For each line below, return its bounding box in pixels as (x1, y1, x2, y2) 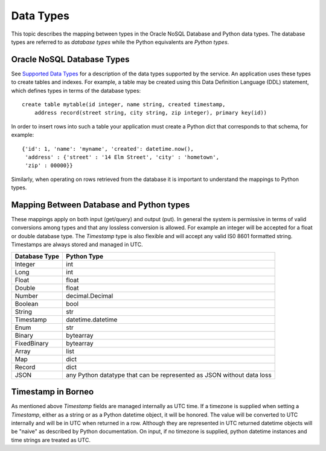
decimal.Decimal (66, 291, 113, 300)
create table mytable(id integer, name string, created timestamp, (22, 101, 226, 108)
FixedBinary (14, 339, 49, 347)
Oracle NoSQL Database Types (11, 54, 130, 65)
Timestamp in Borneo (11, 386, 94, 397)
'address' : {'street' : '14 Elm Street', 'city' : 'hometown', (25, 154, 220, 160)
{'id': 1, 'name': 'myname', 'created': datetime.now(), (22, 145, 194, 152)
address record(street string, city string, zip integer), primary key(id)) (34, 109, 267, 116)
